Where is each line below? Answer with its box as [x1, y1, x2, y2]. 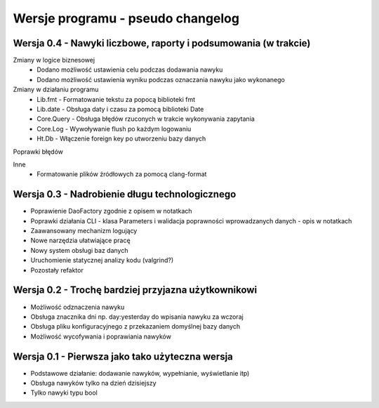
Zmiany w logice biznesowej [13, 56, 95, 65]
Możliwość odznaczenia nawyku [30, 303, 125, 311]
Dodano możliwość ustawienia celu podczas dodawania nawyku [36, 65, 223, 74]
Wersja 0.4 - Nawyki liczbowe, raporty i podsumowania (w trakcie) [13, 37, 311, 49]
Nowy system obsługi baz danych [30, 246, 128, 254]
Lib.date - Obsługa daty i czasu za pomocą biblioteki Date [36, 105, 204, 114]
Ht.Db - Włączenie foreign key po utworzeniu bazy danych [36, 134, 206, 143]
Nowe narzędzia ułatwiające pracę [30, 236, 131, 245]
